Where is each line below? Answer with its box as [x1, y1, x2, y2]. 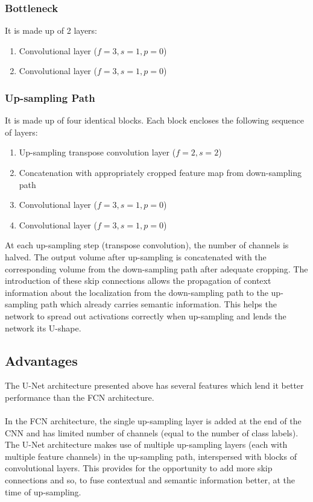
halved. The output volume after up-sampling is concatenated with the [5, 250, 267, 263]
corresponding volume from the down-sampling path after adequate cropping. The [5, 262, 308, 275]
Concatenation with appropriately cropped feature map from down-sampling [19, 166, 302, 178]
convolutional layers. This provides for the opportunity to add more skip [5, 462, 273, 474]
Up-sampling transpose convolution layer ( [19, 146, 176, 158]
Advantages [5, 351, 78, 369]
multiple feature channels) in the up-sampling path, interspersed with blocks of [5, 450, 297, 462]
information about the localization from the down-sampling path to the [5, 286, 268, 298]
